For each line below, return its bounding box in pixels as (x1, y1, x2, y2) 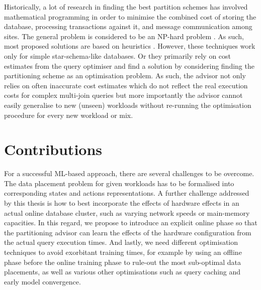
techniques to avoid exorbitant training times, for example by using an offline (4, 247, 242, 257)
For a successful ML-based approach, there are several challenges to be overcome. (4, 168, 254, 179)
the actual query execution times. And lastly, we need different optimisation (4, 237, 238, 247)
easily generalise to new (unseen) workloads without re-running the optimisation (4, 99, 251, 110)
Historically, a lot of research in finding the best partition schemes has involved (4, 2, 248, 12)
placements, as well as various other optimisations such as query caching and (4, 266, 241, 277)
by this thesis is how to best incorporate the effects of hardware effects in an (4, 198, 239, 208)
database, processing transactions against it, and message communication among (4, 21, 252, 32)
